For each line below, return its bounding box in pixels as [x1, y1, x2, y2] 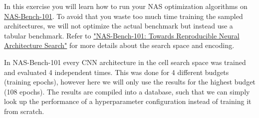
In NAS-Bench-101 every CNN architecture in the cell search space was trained [4, 56, 246, 67]
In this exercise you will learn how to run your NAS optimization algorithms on [4, 1, 248, 11]
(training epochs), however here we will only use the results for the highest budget [4, 76, 256, 87]
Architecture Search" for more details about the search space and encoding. [4, 40, 235, 50]
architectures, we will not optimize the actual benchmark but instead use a [4, 20, 233, 31]
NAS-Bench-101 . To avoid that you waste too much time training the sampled [4, 10, 243, 21]
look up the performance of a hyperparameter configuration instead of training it [4, 96, 252, 106]
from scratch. [4, 105, 44, 116]
